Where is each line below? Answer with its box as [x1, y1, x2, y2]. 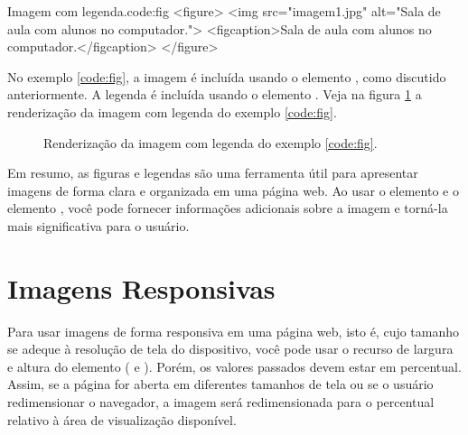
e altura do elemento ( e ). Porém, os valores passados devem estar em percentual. [7, 356, 462, 375]
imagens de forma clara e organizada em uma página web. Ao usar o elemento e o [7, 180, 459, 199]
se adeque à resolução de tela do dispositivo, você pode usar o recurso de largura [7, 339, 454, 358]
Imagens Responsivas [7, 269, 276, 306]
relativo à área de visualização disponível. [7, 410, 237, 429]
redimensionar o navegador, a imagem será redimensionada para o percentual [7, 393, 435, 412]
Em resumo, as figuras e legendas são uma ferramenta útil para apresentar [7, 163, 418, 182]
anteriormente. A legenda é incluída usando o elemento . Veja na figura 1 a [7, 85, 422, 104]
